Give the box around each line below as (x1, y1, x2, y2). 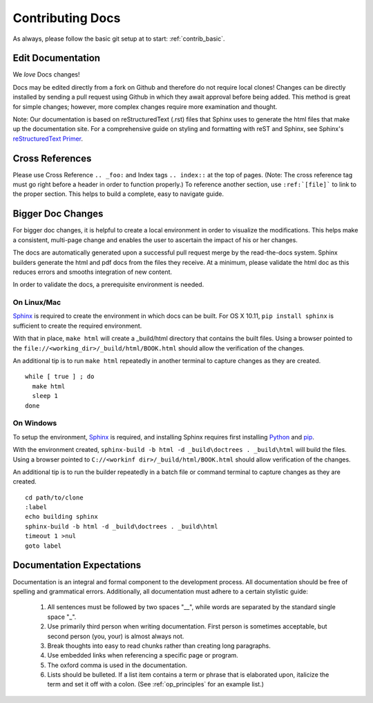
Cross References (12, 152, 92, 164)
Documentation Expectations (12, 560, 142, 571)
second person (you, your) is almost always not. (47, 632, 184, 640)
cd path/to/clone (25, 493, 84, 502)
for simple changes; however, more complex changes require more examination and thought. (12, 102, 278, 110)
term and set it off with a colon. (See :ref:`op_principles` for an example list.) (47, 680, 265, 689)
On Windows (12, 418, 57, 428)
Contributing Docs (12, 10, 121, 26)
